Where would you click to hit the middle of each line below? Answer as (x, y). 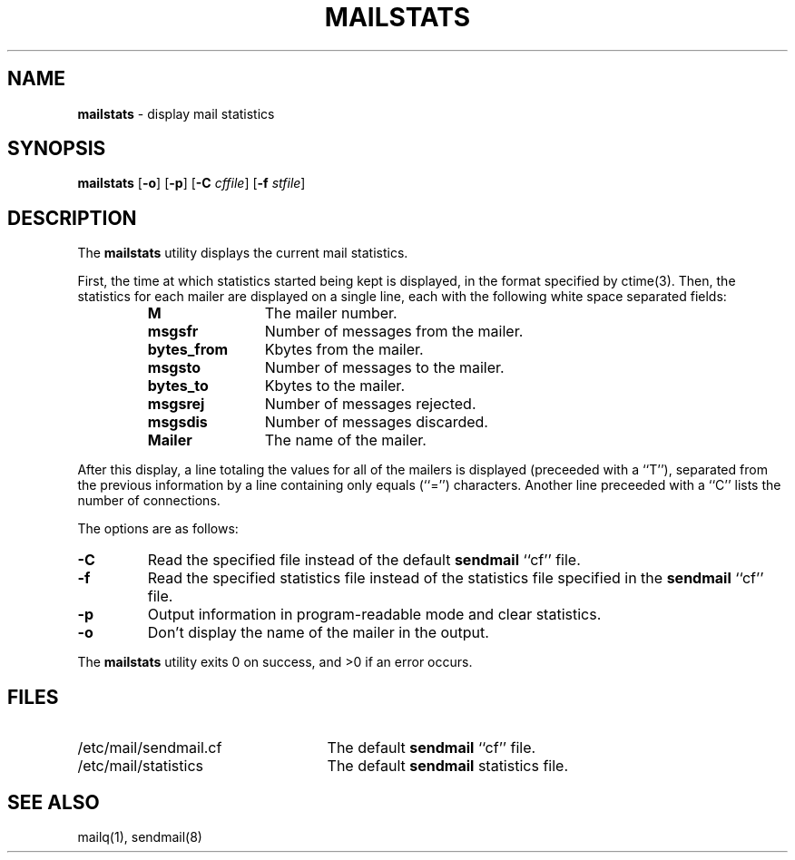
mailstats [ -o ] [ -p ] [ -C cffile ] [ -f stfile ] (191, 183)
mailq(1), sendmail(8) (140, 836)
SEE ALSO (54, 802)
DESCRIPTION (72, 218)
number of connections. (149, 501)
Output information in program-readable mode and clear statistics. (374, 615)
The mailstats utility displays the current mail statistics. (243, 253)
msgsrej (176, 404)
